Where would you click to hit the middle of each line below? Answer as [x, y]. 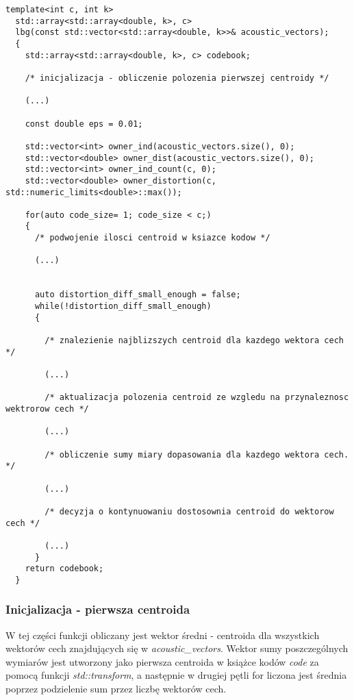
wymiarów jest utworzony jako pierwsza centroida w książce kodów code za [162, 661]
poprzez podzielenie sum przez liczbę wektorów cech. [116, 689]
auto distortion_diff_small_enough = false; [138, 295]
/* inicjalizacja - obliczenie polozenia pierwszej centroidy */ [177, 78]
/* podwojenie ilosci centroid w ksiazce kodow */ [152, 238]
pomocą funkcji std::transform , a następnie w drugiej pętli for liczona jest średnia [176, 675]
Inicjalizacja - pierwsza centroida [98, 609]
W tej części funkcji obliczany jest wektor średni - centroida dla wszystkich [163, 635]
